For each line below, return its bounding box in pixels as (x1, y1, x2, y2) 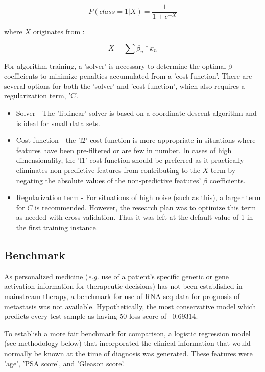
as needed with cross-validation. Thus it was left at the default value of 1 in (16, 212, 253, 222)
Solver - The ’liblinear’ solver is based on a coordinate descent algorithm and (16, 108, 257, 118)
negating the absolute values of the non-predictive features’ (16, 175, 201, 185)
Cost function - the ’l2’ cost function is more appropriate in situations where (16, 135, 256, 145)
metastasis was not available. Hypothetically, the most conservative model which (4, 301, 256, 311)
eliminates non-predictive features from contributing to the (16, 165, 200, 175)
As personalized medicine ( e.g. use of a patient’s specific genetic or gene (4, 270, 229, 281)
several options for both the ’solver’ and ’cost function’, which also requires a (4, 80, 245, 91)
